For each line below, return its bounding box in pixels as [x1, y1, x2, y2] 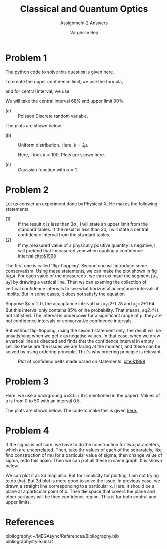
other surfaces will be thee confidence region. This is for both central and [5, 493, 157, 500]
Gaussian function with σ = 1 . [18, 166, 78, 173]
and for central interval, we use [5, 88, 70, 94]
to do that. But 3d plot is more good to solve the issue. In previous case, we [5, 478, 161, 484]
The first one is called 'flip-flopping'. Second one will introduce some [5, 262, 147, 268]
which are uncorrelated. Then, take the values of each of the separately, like [5, 447, 162, 453]
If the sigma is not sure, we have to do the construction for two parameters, [5, 441, 161, 447]
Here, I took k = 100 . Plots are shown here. [18, 151, 106, 158]
